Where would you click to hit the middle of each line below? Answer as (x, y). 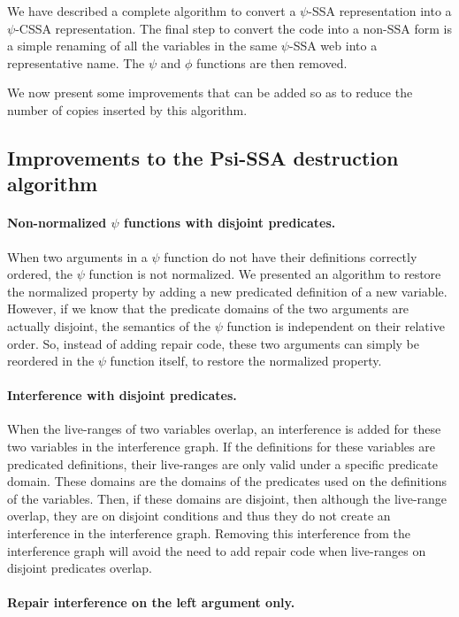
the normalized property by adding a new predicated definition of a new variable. (227, 291)
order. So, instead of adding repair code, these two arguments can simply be (214, 343)
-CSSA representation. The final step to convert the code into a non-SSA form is (234, 28)
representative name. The (76, 62)
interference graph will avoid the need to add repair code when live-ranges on (217, 550)
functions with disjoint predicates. (230, 223)
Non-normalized (57, 223)
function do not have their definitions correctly (291, 256)
